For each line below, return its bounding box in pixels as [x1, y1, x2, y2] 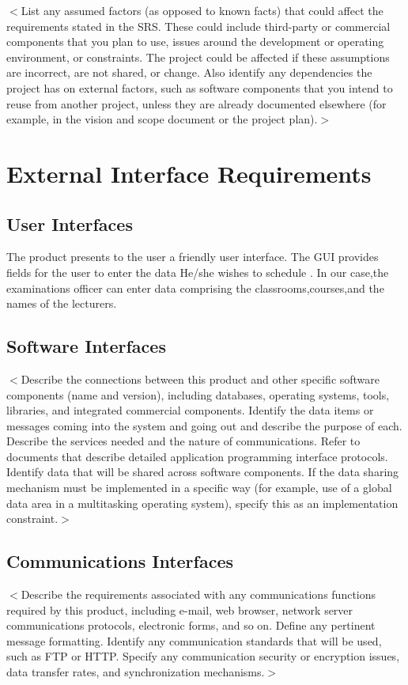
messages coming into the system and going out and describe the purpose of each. [6, 417, 402, 433]
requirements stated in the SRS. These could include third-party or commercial [6, 17, 391, 34]
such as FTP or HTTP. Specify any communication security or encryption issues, [6, 648, 400, 664]
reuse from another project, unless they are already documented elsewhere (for [6, 95, 387, 112]
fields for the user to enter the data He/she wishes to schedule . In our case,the [6, 263, 389, 280]
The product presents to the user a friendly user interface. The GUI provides [6, 248, 379, 265]
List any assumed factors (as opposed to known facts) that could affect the [21, 2, 383, 18]
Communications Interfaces [6, 549, 234, 573]
